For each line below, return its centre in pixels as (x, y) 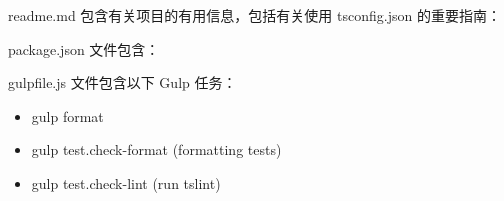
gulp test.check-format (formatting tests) (156, 149)
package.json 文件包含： (84, 48)
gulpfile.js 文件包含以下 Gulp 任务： (122, 82)
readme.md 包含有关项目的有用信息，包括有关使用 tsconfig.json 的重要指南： (254, 15)
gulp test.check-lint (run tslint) (126, 182)
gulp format (67, 115)
